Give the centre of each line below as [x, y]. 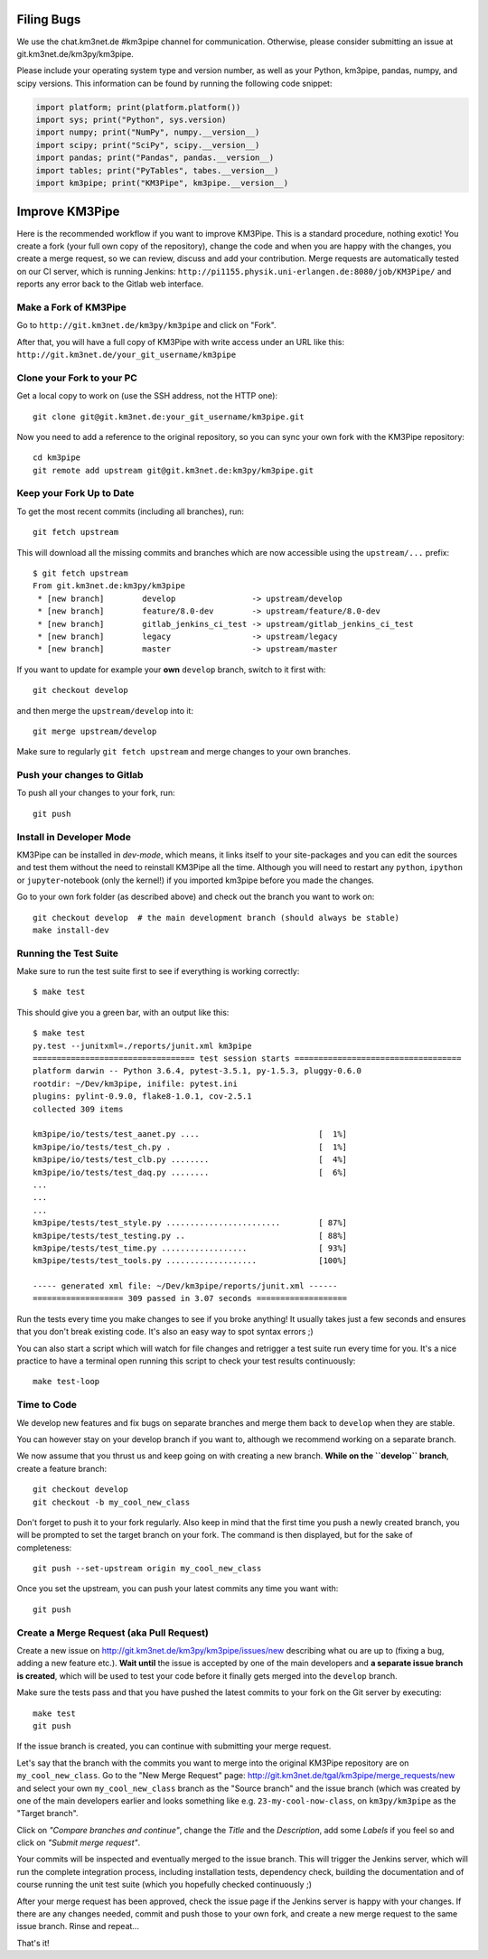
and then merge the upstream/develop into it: [105, 710]
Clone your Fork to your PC [77, 378]
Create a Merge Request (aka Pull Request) [113, 1633]
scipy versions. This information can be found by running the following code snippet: [174, 83]
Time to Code [47, 1405]
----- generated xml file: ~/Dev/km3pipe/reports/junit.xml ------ [185, 1286]
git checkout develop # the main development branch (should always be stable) [216, 918]
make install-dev [71, 930]
